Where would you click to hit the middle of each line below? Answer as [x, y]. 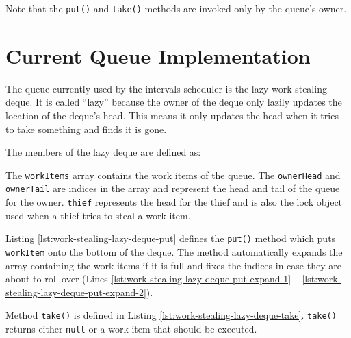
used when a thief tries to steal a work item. [98, 215]
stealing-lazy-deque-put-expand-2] [76, 292]
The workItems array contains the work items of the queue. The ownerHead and [173, 174]
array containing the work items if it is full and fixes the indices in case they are [173, 265]
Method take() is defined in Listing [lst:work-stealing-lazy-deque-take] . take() [171, 315]
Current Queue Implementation [158, 55]
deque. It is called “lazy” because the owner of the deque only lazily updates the [174, 102]
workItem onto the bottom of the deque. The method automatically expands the [174, 251]
